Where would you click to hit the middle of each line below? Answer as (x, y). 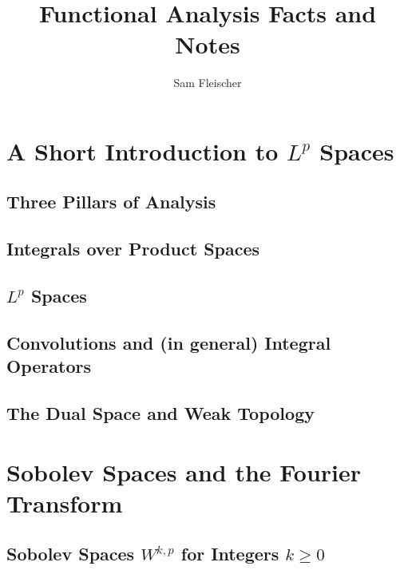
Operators (49, 366)
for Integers (230, 554)
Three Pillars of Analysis (111, 202)
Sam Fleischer (208, 83)
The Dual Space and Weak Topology (160, 413)
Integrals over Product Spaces (133, 249)
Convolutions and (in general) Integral (169, 342)
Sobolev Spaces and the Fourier (184, 471)
